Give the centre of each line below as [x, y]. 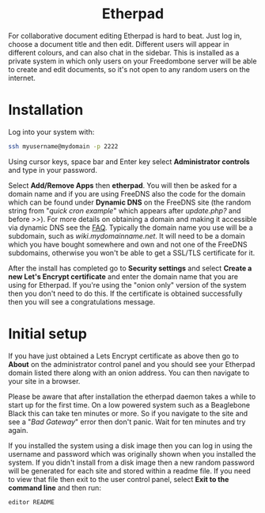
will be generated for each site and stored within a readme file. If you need [129, 471]
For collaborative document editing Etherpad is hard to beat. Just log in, [125, 36]
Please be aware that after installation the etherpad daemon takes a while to [132, 396]
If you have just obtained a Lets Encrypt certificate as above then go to [124, 356]
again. [19, 430]
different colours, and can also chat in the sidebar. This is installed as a [124, 52]
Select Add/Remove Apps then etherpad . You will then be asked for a [123, 185]
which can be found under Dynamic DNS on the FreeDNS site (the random [130, 202]
